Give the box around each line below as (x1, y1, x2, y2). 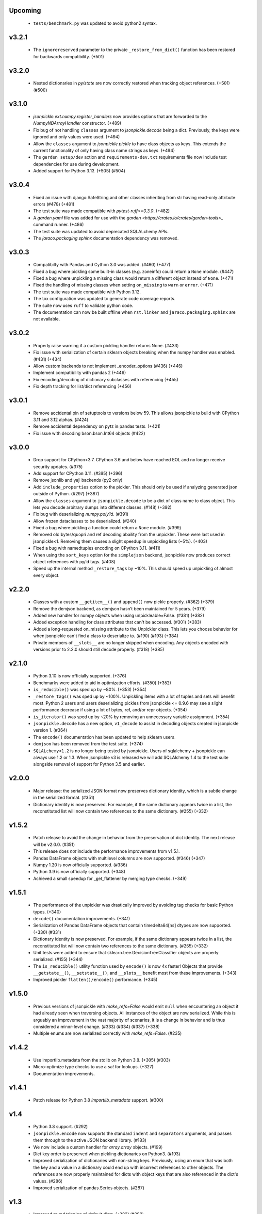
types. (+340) (33, 909, 61, 915)
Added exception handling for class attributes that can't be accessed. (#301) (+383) (33, 619, 201, 625)
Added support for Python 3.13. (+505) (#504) (33, 168, 126, 174)
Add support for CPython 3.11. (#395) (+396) (33, 470, 123, 476)
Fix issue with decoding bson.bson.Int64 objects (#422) (33, 430, 146, 436)
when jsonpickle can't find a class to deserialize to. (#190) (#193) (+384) (33, 633, 179, 639)
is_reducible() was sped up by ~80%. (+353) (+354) (33, 687, 147, 692)
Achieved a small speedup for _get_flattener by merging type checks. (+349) (33, 876, 187, 881)
